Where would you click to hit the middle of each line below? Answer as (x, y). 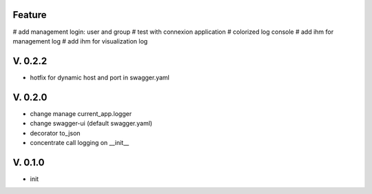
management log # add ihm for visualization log (80, 41)
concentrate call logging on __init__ (80, 142)
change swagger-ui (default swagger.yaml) (91, 124)
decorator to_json (55, 133)
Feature (30, 15)
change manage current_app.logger (81, 113)
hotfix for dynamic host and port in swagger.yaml (100, 77)
